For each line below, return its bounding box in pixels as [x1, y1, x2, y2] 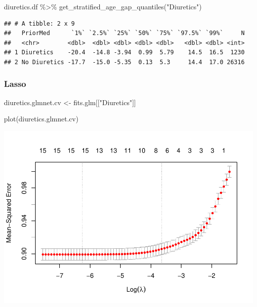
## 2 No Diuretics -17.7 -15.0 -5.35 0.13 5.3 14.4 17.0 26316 [4, 58, 245, 66]
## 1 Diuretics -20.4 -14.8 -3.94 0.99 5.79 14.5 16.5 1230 [4, 49, 245, 56]
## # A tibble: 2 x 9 [4, 20, 75, 27]
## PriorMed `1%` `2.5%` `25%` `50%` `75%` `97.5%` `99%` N [4, 30, 245, 37]
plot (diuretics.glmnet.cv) [4, 114, 79, 124]
